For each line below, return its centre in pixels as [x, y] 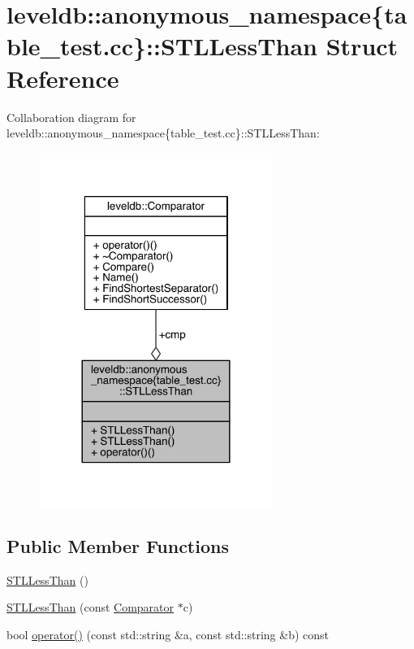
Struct [362, 46]
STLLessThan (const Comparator [91, 607]
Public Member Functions [118, 545]
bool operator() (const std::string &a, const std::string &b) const [168, 634]
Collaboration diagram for [71, 117]
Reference [63, 78]
